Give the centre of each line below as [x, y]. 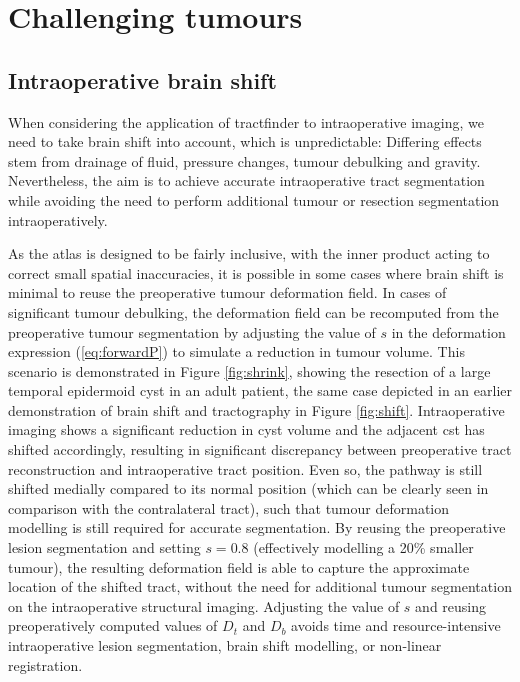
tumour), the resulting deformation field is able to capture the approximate [239, 566]
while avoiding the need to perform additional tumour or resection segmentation [254, 199]
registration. [45, 664]
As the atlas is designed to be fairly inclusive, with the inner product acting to [249, 253]
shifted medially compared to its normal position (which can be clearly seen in [248, 488]
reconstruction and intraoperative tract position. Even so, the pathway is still [245, 468]
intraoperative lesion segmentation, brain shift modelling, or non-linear [225, 645]
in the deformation [448, 331]
